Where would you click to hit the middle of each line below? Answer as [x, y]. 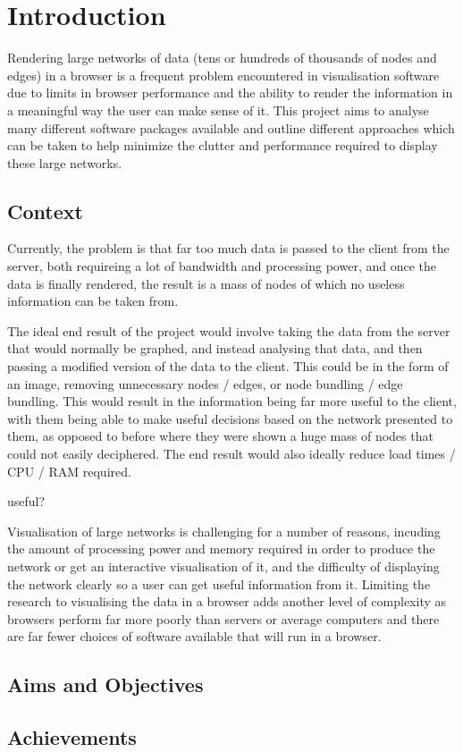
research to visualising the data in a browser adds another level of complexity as [227, 601]
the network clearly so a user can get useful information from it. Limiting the [219, 583]
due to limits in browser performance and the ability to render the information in [230, 93]
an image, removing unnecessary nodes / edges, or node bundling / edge [205, 383]
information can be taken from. [93, 301]
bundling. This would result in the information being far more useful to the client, [232, 401]
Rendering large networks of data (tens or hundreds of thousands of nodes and [222, 58]
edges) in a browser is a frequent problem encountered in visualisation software [223, 75]
